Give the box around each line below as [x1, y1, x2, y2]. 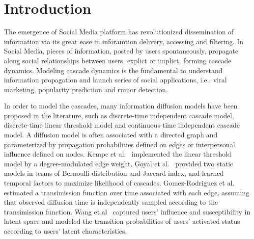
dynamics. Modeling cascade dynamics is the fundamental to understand [4, 65, 223, 75]
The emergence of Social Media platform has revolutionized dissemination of [4, 27, 234, 37]
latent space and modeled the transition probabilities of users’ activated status [4, 216, 240, 226]
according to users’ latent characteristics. [4, 226, 127, 236]
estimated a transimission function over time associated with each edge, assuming [4, 187, 250, 197]
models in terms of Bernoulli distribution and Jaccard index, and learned [4, 168, 224, 178]
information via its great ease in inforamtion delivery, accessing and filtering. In [4, 36, 244, 46]
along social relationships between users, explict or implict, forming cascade [4, 55, 231, 65]
